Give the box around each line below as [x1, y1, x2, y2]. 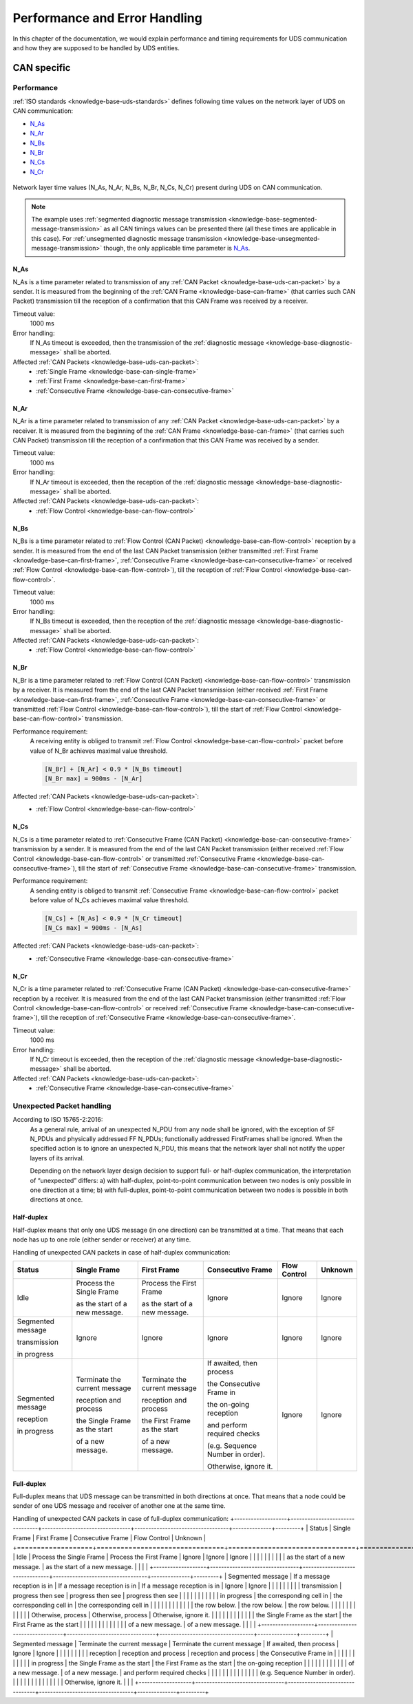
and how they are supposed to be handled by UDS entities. [12, 43, 180, 52]
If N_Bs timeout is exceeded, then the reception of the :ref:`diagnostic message [30, 617, 255, 626]
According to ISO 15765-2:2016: [12, 1116, 103, 1124]
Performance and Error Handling [12, 10, 202, 25]
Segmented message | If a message [228, 1573, 330, 1581]
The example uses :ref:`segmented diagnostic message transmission [31, 215, 227, 223]
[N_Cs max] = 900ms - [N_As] [44, 924, 143, 932]
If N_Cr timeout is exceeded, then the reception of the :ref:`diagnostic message [30, 1055, 255, 1063]
